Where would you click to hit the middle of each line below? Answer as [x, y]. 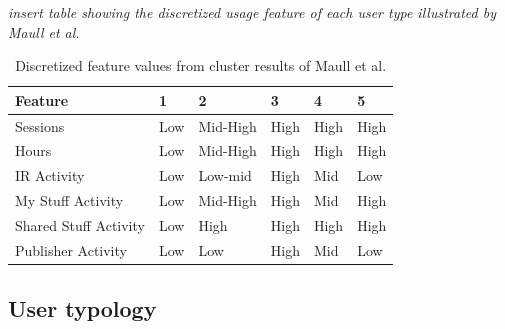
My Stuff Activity [69, 200]
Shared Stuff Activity [80, 225]
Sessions [40, 125]
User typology [82, 308]
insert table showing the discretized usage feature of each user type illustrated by [252, 12]
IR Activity [50, 175]
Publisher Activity [71, 249]
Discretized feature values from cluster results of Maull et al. [201, 65]
